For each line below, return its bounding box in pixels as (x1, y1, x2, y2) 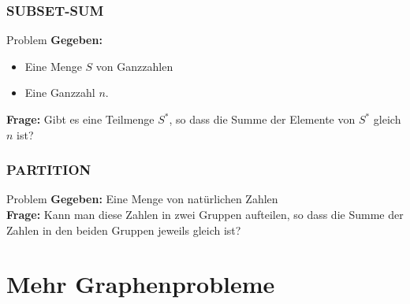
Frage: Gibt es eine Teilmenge (6, 111, 155, 127)
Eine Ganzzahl (24, 84, 95, 101)
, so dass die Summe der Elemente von (169, 111, 356, 127)
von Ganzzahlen (95, 57, 173, 74)
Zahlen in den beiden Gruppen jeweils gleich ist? (6, 221, 241, 238)
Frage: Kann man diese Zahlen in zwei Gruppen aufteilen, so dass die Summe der (6, 206, 404, 222)
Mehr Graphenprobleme (6, 268, 275, 300)
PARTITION (6, 160, 91, 180)
